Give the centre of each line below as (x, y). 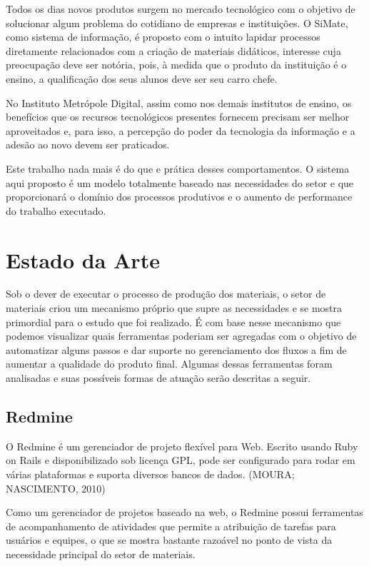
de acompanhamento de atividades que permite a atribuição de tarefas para (171, 526)
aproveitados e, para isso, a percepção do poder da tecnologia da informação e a (181, 130)
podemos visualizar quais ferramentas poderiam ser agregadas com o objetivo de (181, 336)
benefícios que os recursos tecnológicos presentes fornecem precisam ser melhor (178, 117)
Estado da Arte (83, 259)
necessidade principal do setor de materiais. (101, 554)
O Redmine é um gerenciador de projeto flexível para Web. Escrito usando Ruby (182, 446)
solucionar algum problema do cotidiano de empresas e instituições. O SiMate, (177, 22)
